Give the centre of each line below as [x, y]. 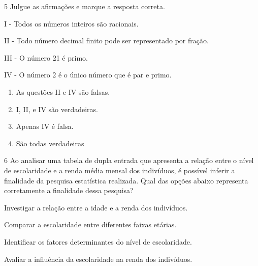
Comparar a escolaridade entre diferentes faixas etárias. [90, 224]
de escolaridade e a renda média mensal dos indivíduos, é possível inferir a [120, 170]
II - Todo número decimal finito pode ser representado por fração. [106, 41]
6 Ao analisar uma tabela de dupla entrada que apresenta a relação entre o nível [129, 160]
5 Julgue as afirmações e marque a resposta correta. [85, 6]
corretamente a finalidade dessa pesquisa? [69, 190]
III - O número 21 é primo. [46, 57]
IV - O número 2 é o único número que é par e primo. [88, 75]
